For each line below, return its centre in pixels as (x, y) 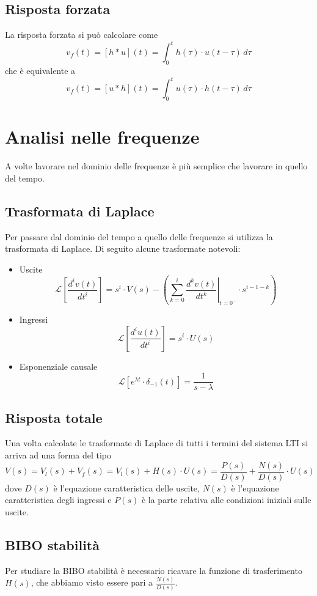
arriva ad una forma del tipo (58, 454)
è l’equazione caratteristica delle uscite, (126, 487)
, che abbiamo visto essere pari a (92, 582)
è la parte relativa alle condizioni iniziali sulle (226, 500)
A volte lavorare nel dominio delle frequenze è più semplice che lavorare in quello (156, 166)
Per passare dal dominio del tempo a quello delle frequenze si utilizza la (139, 236)
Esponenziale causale (58, 366)
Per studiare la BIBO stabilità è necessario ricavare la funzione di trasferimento (154, 570)
